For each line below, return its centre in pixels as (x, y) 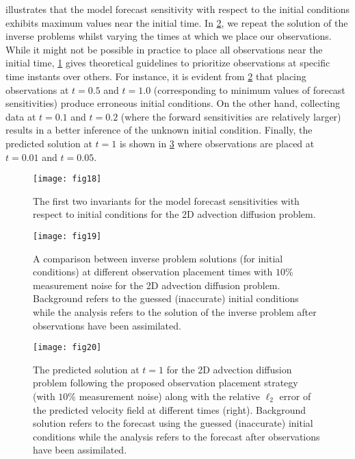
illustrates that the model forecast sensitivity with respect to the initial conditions (178, 9)
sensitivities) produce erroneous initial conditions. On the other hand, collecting (173, 103)
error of (295, 396)
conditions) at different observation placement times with (153, 272)
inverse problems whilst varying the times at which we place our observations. (169, 36)
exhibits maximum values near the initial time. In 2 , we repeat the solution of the (177, 22)
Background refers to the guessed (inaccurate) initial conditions (166, 298)
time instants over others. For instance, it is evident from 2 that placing (156, 76)
